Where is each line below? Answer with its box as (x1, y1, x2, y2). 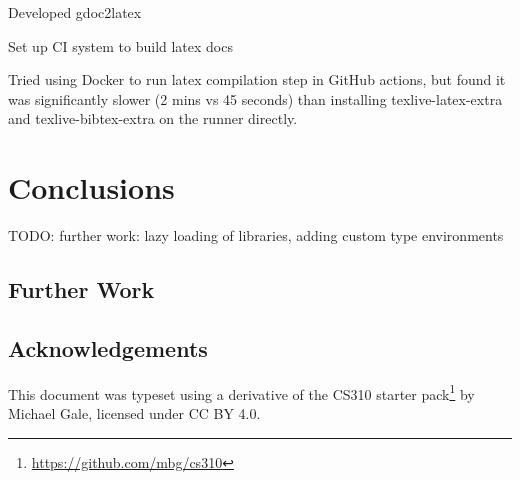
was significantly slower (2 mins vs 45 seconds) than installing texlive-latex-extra (8, 88, 503, 109)
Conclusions (8, 167, 175, 208)
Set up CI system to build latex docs (8, 35, 233, 56)
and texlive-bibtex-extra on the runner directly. (8, 108, 298, 129)
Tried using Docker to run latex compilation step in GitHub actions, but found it (8, 69, 506, 90)
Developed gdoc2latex (8, 2, 142, 22)
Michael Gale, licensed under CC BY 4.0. (8, 402, 261, 423)
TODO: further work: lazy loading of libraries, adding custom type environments (8, 225, 504, 246)
